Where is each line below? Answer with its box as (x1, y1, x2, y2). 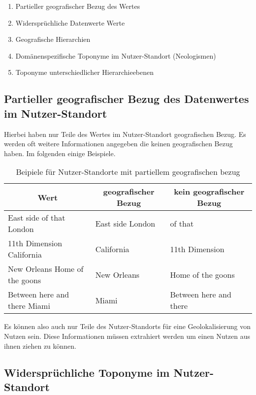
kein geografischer (174, 186, 245, 197)
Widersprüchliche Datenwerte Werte (15, 17, 125, 28)
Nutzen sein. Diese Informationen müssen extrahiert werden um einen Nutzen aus (4, 330, 251, 341)
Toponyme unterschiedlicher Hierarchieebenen (15, 67, 154, 77)
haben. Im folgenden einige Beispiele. (4, 148, 116, 158)
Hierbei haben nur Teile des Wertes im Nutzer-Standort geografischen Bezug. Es (4, 129, 246, 139)
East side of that (8, 212, 65, 224)
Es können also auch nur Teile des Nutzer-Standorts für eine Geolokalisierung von (4, 321, 251, 331)
